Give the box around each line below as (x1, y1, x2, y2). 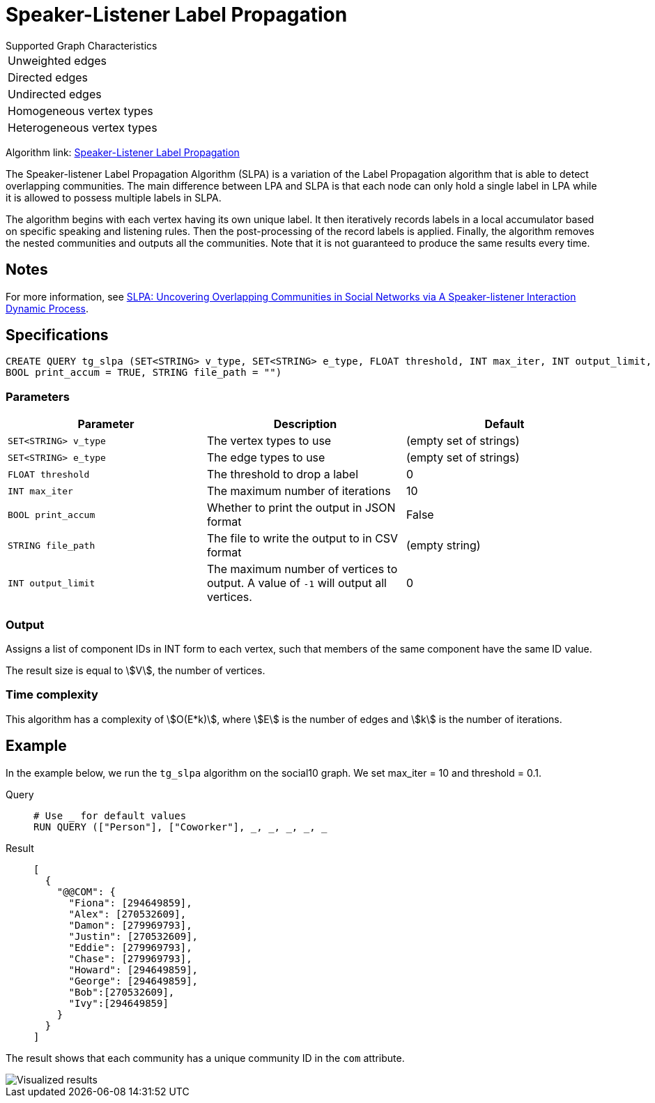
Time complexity (6, 687, 98, 702)
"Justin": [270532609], (68, 930, 199, 942)
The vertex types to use (206, 434, 332, 448)
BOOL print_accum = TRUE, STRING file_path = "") (6, 367, 282, 379)
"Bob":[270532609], (68, 986, 175, 998)
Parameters (6, 389, 70, 404)
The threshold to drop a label (206, 467, 359, 482)
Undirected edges (8, 86, 102, 101)
